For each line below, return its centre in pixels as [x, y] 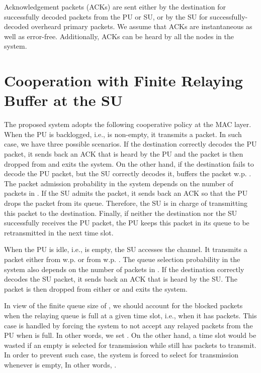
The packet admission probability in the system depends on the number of [119, 183]
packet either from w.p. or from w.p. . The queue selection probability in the [122, 259]
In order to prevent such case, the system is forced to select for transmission [121, 355]
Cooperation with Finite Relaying [123, 81]
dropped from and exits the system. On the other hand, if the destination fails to [129, 163]
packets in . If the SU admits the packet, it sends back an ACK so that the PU [126, 193]
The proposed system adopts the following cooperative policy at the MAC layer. [128, 124]
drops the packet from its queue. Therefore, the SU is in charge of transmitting [126, 203]
